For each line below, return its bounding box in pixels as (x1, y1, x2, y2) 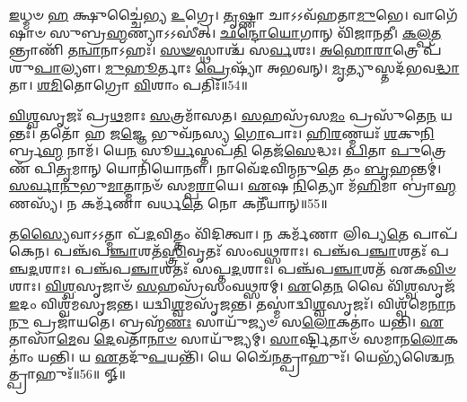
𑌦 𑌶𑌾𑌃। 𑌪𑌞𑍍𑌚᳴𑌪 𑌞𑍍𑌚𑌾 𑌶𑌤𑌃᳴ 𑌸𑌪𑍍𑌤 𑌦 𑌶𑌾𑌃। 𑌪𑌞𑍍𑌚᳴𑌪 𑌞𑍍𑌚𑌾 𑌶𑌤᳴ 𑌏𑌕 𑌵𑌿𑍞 (28, 258, 456, 277)
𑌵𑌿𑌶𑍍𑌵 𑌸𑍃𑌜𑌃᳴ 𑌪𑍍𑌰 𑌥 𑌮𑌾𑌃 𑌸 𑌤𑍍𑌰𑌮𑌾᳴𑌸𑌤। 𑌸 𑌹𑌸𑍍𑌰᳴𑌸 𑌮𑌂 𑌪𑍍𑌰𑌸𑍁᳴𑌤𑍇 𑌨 (9, 105, 436, 124)
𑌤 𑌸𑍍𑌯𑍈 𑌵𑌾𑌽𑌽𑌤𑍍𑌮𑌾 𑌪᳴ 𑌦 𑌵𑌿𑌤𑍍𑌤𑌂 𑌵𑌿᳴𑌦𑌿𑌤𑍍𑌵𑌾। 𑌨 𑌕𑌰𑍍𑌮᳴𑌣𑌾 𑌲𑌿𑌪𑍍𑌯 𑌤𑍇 (9, 223, 410, 242)
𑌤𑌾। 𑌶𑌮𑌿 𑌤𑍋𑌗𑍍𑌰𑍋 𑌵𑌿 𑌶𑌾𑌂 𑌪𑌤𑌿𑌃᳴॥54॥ (9, 75, 248, 94)
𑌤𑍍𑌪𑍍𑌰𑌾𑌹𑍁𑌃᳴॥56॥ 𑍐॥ (9, 364, 127, 383)
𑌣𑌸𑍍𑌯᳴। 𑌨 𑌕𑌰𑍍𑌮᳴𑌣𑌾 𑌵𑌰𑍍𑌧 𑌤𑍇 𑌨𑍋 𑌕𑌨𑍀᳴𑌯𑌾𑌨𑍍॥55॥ (9, 193, 328, 212)
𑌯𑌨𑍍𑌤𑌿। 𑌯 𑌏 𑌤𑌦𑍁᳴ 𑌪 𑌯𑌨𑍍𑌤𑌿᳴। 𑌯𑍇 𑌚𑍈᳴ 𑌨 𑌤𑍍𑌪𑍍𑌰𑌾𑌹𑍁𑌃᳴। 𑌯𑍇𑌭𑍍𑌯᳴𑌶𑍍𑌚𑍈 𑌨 (38, 346, 454, 365)
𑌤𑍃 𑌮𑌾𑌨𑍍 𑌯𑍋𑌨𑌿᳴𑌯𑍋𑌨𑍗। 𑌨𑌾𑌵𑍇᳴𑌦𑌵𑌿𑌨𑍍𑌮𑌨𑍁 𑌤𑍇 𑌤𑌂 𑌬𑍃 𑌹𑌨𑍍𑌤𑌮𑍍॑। (56, 158, 442, 177)
